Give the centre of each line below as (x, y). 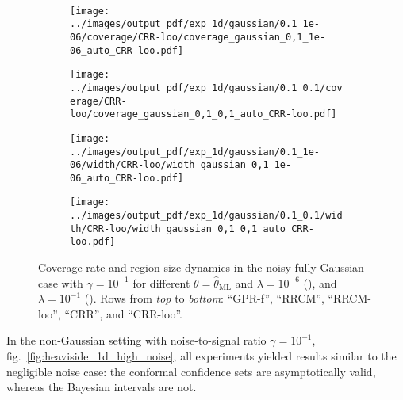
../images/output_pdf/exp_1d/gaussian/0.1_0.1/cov (206, 88)
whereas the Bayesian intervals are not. (102, 387)
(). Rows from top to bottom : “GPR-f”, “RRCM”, (204, 298)
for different (161, 282)
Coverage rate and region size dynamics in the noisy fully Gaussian (201, 267)
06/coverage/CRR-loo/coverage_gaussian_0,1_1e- (198, 37)
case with (61, 282)
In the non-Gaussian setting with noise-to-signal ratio (136, 340)
